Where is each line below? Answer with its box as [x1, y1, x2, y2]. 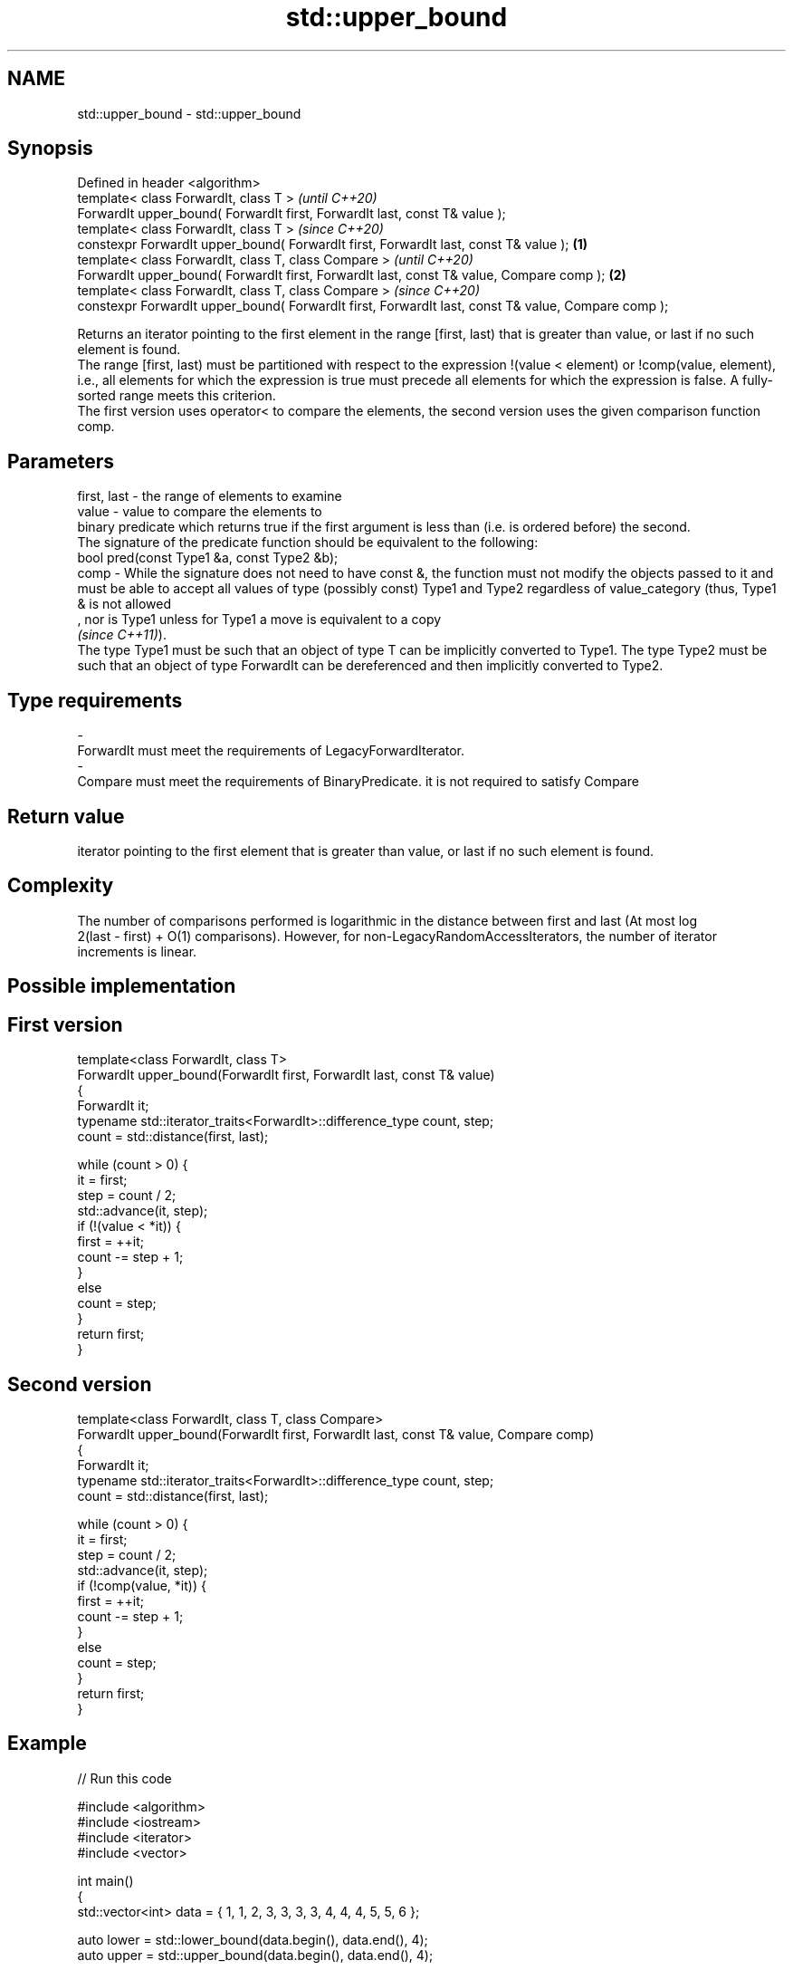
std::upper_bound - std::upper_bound [77, 105, 301, 121]
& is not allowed [77, 596, 171, 612]
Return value [7, 804, 125, 828]
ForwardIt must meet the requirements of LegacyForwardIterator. [77, 743, 465, 759]
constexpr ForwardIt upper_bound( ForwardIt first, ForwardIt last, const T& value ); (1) [77, 236, 588, 253]
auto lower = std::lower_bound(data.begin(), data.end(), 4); [77, 1931, 428, 1947]
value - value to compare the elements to [77, 504, 322, 520]
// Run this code [77, 1770, 172, 1786]
